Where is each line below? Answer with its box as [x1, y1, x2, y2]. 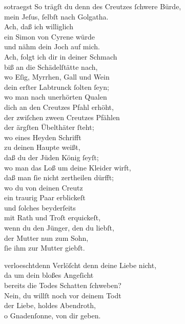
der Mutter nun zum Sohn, [4, 232, 89, 243]
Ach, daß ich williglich [4, 21, 73, 32]
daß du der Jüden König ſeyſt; [4, 151, 99, 162]
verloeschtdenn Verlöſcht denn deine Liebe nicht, [4, 259, 157, 270]
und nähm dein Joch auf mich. [4, 41, 100, 52]
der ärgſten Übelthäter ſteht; [4, 122, 94, 132]
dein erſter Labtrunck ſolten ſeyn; [4, 81, 109, 92]
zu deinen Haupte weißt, [4, 142, 80, 153]
